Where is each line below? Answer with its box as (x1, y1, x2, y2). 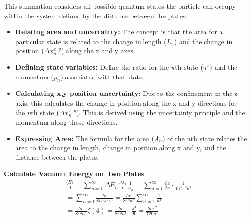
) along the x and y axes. (61, 46, 135, 56)
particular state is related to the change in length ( (15, 36, 167, 46)
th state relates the (190, 133, 247, 143)
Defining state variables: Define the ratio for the (15, 62, 169, 72)
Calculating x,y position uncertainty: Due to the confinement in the (15, 88, 233, 98)
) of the (162, 133, 185, 143)
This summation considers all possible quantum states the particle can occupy (4, 1, 236, 11)
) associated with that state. (60, 71, 144, 81)
